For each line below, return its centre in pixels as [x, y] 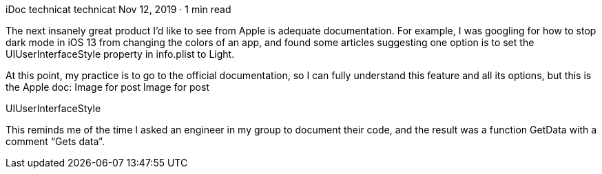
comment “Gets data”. [55, 141]
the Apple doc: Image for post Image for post [107, 87]
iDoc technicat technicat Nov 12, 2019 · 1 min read [118, 9]
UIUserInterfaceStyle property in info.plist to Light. [120, 54]
